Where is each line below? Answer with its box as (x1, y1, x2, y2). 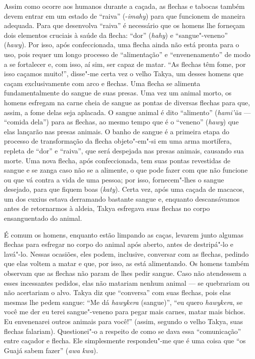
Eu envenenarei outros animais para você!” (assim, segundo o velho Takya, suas (4, 316, 243, 326)
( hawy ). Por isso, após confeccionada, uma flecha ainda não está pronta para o (4, 39, 239, 50)
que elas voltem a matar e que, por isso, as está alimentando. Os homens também (4, 258, 249, 269)
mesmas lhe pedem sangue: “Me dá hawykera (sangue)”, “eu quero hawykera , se (4, 297, 243, 307)
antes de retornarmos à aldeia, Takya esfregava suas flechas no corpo (4, 203, 210, 213)
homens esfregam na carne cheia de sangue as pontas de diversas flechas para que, (4, 97, 250, 107)
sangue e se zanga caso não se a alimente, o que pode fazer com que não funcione (4, 165, 248, 175)
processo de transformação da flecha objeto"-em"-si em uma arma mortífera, (4, 136, 232, 146)
